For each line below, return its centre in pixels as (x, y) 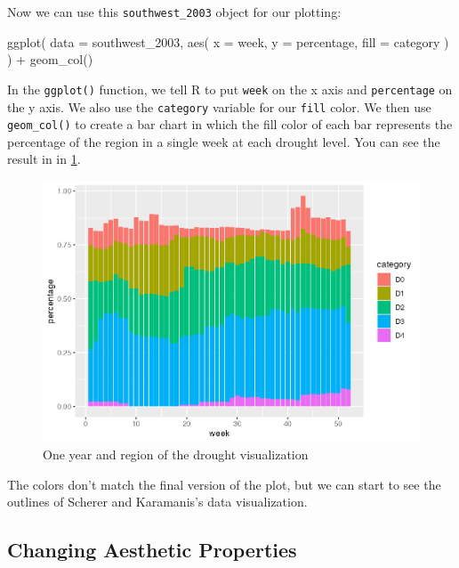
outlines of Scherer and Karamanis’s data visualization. (157, 502)
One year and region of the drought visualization (176, 454)
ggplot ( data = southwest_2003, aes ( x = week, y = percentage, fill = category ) (228, 41)
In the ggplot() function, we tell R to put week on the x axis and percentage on (230, 89)
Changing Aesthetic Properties (152, 550)
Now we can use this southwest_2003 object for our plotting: (174, 12)
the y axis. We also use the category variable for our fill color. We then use (219, 106)
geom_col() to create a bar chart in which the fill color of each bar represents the (230, 124)
